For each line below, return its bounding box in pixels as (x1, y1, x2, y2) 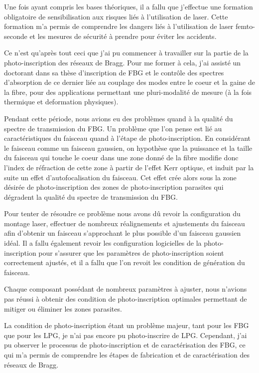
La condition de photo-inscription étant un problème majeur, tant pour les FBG (4, 320, 249, 331)
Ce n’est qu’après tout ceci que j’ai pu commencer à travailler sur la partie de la (4, 47, 249, 58)
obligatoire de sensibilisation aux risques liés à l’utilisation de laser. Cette (4, 11, 228, 21)
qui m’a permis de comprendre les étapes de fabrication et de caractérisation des (4, 350, 250, 360)
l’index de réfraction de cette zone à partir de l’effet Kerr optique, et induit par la (4, 162, 254, 172)
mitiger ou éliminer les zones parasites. (4, 303, 122, 314)
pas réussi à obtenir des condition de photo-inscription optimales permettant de (4, 294, 247, 304)
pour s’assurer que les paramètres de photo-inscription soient (38, 247, 224, 258)
